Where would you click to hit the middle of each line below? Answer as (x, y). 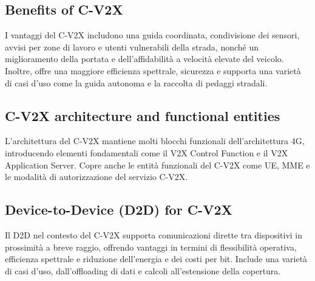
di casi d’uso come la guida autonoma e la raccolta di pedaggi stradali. (136, 82)
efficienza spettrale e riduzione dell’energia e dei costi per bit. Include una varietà (156, 259)
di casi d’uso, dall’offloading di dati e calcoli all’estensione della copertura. (143, 270)
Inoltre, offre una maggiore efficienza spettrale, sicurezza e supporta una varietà (153, 70)
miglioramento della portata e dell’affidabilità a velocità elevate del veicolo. (144, 59)
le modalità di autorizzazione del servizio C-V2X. (97, 177)
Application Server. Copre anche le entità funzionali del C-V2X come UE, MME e (157, 165)
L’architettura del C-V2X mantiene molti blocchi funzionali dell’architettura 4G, (155, 141)
